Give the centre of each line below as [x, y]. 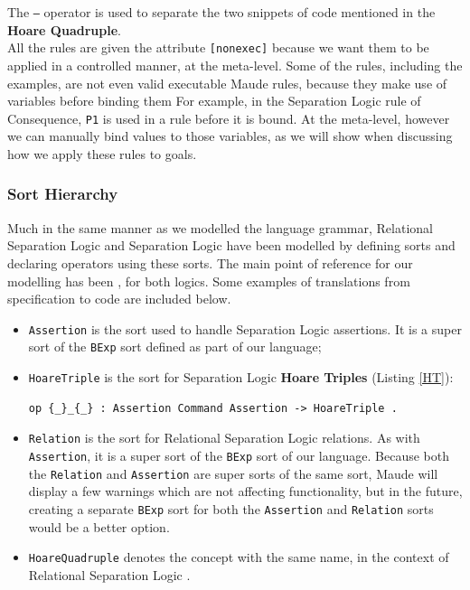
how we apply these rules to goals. [102, 153]
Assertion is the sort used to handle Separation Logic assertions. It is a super [245, 328]
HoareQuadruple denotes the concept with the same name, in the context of [239, 557]
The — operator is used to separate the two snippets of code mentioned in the [221, 12]
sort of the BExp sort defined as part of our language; [175, 347]
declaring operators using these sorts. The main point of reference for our [210, 262]
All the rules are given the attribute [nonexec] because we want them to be [218, 47]
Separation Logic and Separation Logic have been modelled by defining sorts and [231, 245]
